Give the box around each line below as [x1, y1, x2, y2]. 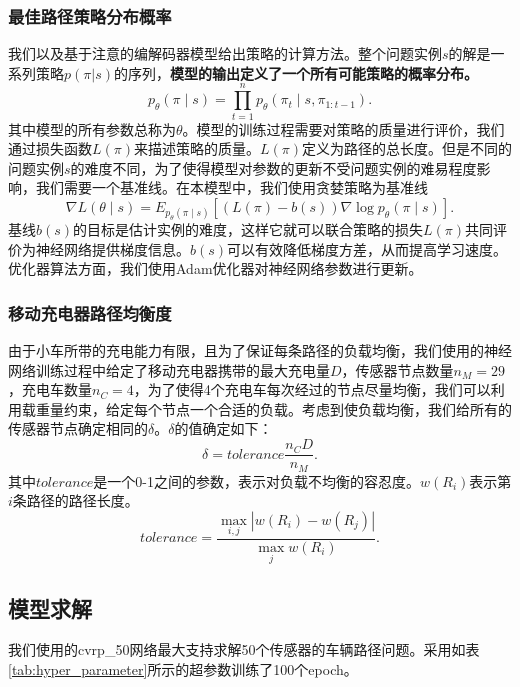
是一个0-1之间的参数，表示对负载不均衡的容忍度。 [93, 470, 420, 491]
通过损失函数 [8, 138, 92, 159]
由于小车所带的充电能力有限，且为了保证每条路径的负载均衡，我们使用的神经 [8, 340, 512, 361]
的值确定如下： [174, 418, 273, 439]
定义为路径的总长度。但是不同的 [302, 138, 512, 159]
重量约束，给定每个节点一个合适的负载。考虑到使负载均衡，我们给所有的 [35, 398, 512, 419]
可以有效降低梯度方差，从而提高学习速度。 [227, 238, 508, 259]
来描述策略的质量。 [134, 138, 260, 159]
